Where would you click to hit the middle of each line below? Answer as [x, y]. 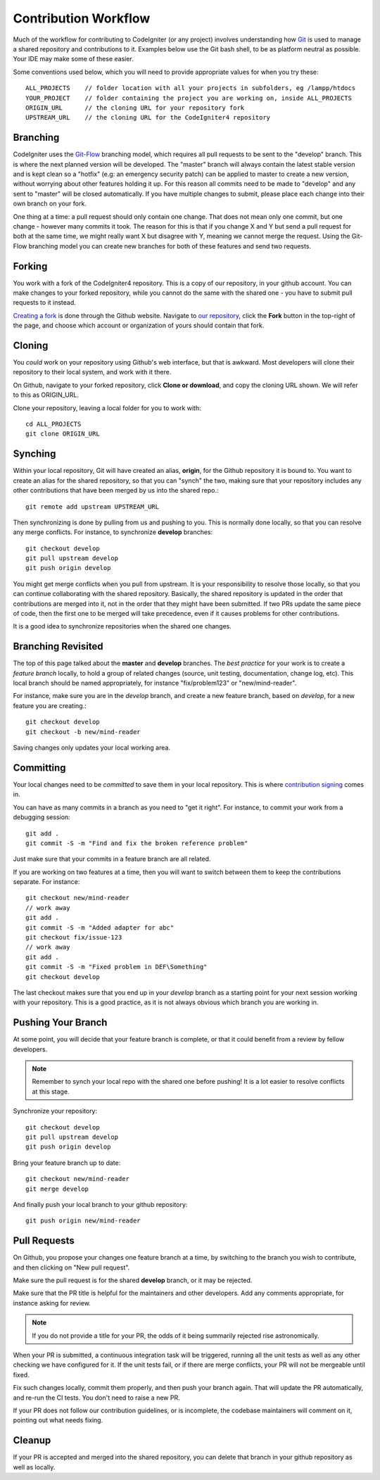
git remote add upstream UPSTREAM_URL [93, 506]
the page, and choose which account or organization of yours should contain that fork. [139, 325]
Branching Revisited [58, 646]
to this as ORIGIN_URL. [46, 395]
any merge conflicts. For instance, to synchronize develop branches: [113, 532]
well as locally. [34, 1467]
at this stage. [51, 1092]
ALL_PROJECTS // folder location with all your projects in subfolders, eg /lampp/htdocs [191, 88]
